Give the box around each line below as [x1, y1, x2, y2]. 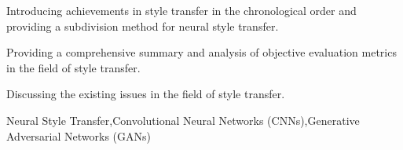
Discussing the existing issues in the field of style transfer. [6, 86, 285, 102]
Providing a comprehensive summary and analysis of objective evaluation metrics [6, 44, 397, 60]
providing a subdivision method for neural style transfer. [6, 17, 279, 34]
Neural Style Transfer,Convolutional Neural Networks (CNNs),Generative [6, 112, 360, 128]
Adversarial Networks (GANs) [6, 127, 151, 144]
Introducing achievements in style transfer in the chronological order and [6, 2, 357, 18]
